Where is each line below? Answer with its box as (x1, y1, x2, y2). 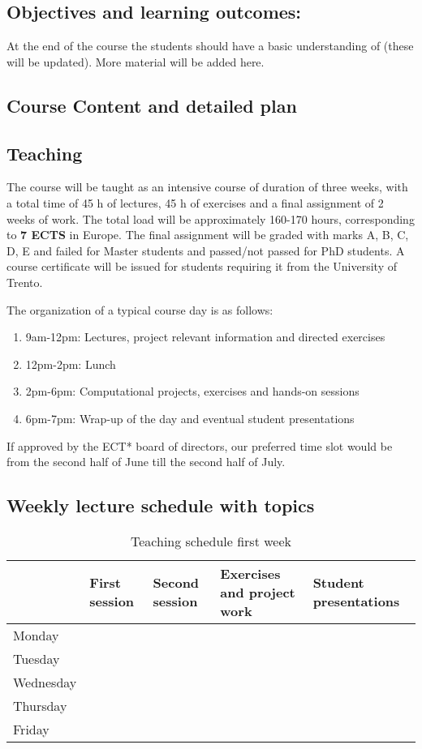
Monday (13, 625, 59, 644)
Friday (13, 719, 50, 738)
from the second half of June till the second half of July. (6, 453, 286, 470)
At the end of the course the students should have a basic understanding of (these (6, 37, 414, 54)
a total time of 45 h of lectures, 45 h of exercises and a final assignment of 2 (6, 194, 384, 211)
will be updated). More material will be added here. (6, 53, 265, 70)
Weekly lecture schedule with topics (6, 493, 315, 518)
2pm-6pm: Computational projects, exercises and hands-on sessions (25, 383, 360, 400)
